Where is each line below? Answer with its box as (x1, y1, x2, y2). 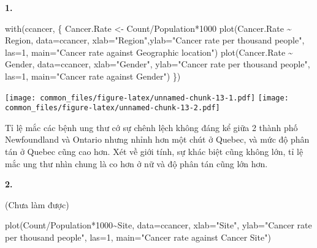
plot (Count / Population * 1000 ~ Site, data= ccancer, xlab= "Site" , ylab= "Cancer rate (5, 219, 312, 231)
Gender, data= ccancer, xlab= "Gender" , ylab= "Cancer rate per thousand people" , (5, 58, 310, 70)
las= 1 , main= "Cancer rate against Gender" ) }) (5, 69, 181, 82)
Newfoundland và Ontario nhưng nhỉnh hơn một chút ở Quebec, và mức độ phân (5, 133, 310, 146)
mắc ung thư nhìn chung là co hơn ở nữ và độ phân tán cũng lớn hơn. (5, 157, 268, 170)
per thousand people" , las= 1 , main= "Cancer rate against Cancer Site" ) (5, 231, 271, 244)
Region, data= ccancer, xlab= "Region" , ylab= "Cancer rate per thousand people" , (5, 34, 305, 47)
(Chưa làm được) (5, 198, 69, 211)
